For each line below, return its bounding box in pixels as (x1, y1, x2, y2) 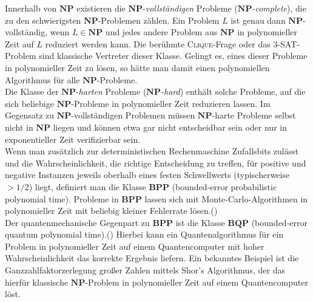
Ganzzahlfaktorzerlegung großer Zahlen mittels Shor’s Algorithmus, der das (5, 264, 285, 276)
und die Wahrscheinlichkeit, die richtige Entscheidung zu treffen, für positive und (5, 156, 306, 169)
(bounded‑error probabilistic (172, 180, 277, 193)
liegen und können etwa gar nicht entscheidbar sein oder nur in (53, 120, 287, 133)
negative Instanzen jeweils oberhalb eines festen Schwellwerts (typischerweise (5, 168, 290, 181)
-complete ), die (252, 2, 306, 14)
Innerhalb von (5, 2, 57, 14)
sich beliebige (5, 97, 54, 109)
